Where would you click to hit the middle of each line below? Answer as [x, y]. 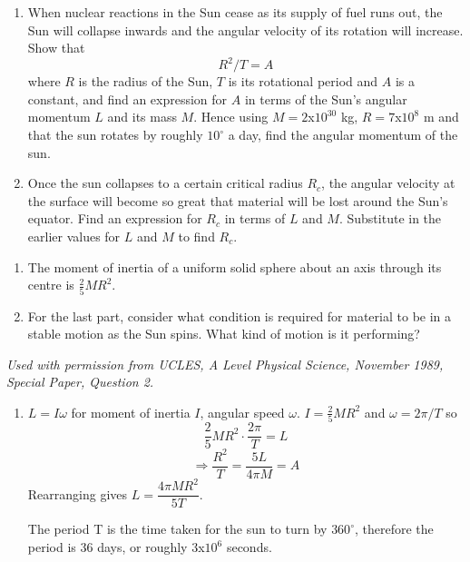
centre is [51, 285]
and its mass [142, 117]
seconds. [249, 547]
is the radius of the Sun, [146, 81]
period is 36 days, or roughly [108, 547]
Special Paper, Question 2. [80, 382]
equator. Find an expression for [115, 218]
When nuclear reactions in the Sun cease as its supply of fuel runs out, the [235, 12]
